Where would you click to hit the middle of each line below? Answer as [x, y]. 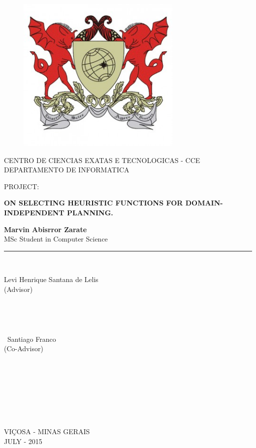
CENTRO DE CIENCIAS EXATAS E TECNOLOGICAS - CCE [102, 160]
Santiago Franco [32, 339]
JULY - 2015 [23, 441]
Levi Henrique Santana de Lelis [51, 279]
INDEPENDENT [34, 212]
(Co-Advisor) [24, 348]
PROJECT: [22, 186]
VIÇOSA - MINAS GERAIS [47, 431]
